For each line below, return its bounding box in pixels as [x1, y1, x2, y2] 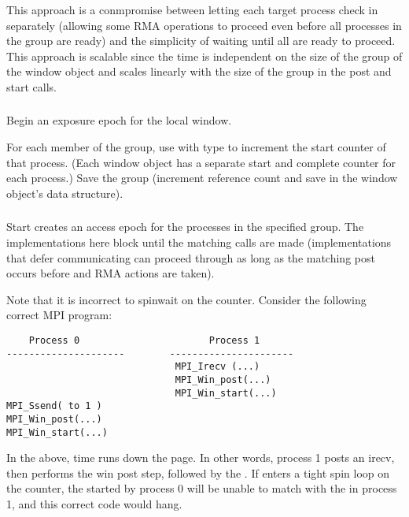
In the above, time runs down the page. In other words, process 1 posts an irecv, [6, 449, 395, 466]
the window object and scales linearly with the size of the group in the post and [6, 63, 392, 80]
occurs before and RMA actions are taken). [6, 265, 215, 281]
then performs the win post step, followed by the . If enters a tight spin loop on [6, 464, 390, 481]
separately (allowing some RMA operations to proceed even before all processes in [6, 17, 402, 33]
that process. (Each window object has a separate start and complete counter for [6, 154, 396, 170]
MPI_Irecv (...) [175, 361, 260, 373]
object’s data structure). [6, 184, 123, 201]
